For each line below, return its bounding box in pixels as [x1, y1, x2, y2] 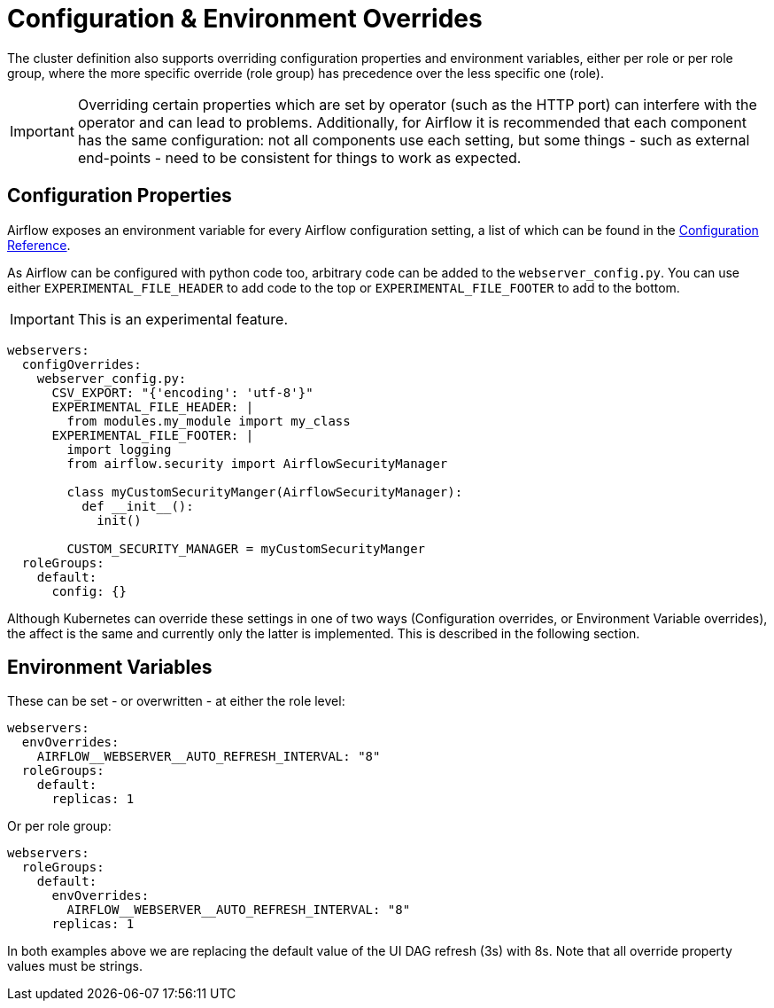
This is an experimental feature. [77, 309, 288, 328]
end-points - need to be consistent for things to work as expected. [77, 148, 522, 167]
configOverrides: [21, 356, 142, 371]
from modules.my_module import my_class [66, 413, 351, 428]
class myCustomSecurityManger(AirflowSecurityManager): [66, 484, 463, 499]
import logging [66, 441, 172, 457]
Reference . [7, 237, 71, 253]
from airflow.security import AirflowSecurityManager [66, 456, 448, 471]
